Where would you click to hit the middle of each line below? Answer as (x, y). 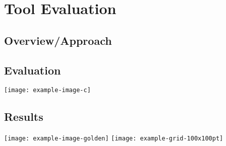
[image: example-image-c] (47, 90)
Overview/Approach (58, 40)
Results (24, 117)
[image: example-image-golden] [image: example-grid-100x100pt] (114, 139)
